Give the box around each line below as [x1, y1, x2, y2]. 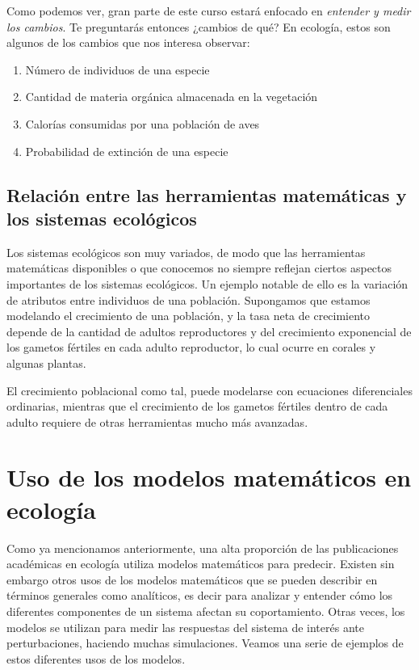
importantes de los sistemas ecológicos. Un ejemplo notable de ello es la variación [6, 275, 409, 292]
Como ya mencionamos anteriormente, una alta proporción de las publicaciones [6, 539, 399, 556]
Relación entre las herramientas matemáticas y [6, 182, 407, 207]
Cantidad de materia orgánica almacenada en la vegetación [25, 88, 318, 105]
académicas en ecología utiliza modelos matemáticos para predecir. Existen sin [6, 555, 395, 572]
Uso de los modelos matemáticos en [6, 461, 412, 494]
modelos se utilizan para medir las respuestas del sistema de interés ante [6, 618, 364, 635]
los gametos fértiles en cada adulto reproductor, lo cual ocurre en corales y [6, 339, 376, 356]
